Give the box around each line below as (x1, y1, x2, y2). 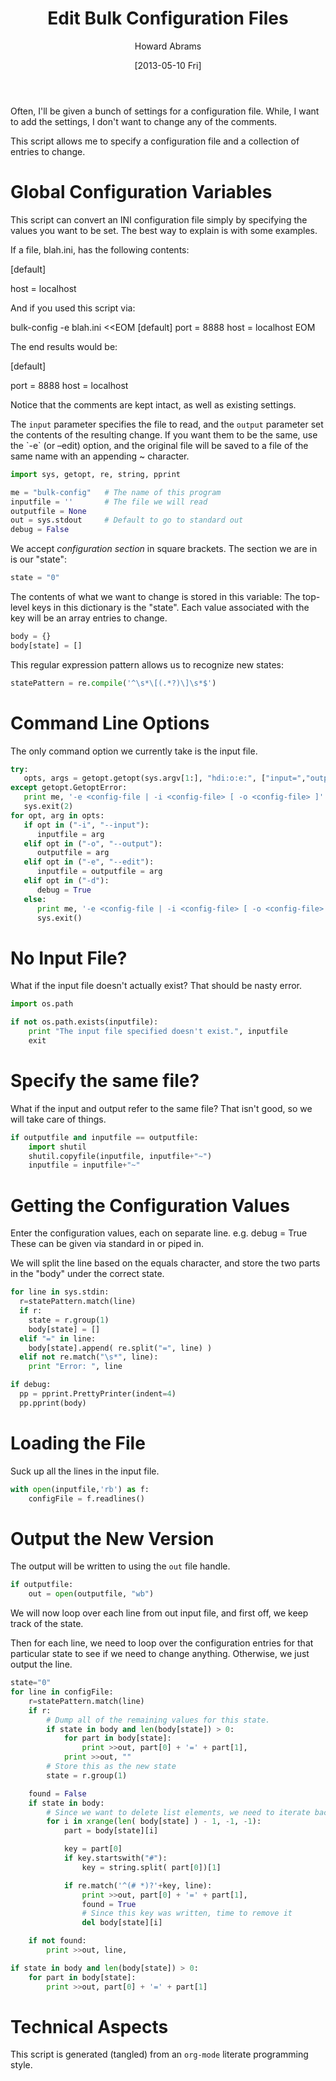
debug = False (10, 525, 70, 535)
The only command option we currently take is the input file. (10, 745, 258, 757)
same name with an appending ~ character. (10, 450, 190, 462)
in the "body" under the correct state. (10, 1268, 165, 1280)
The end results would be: (10, 340, 118, 352)
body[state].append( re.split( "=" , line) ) (28, 1343, 213, 1353)
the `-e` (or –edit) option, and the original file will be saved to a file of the (10, 439, 309, 451)
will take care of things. (10, 1113, 107, 1125)
